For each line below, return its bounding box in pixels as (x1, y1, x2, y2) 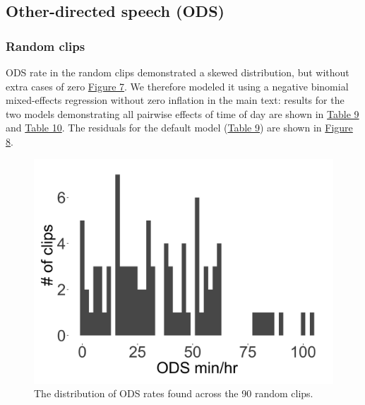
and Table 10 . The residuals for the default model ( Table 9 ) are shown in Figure (6, 120, 353, 135)
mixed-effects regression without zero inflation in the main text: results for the (6, 93, 345, 107)
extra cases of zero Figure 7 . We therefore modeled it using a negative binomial (6, 78, 349, 93)
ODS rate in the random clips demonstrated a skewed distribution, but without (6, 65, 349, 79)
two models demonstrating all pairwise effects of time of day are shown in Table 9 (6, 106, 359, 121)
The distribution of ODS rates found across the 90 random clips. (34, 386, 313, 401)
